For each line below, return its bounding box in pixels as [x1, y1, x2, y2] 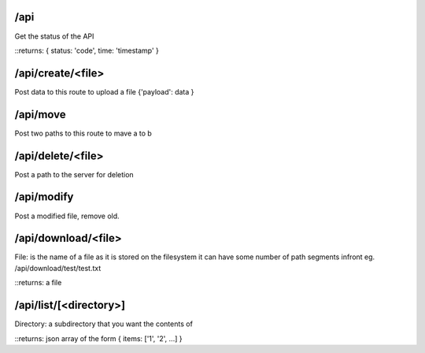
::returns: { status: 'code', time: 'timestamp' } [14, 46, 159, 55]
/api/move [14, 107, 66, 121]
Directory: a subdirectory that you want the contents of [14, 319, 193, 329]
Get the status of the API [14, 32, 94, 41]
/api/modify [14, 190, 74, 204]
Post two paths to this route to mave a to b [14, 128, 153, 138]
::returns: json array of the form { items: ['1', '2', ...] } [14, 333, 183, 343]
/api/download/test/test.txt [14, 263, 102, 273]
